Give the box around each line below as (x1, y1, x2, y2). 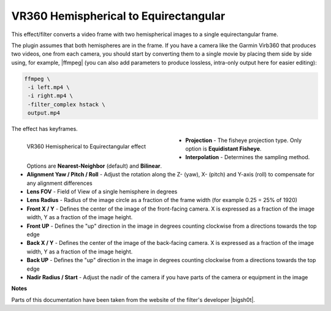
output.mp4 (28, 110, 61, 116)
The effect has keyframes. (11, 126, 78, 133)
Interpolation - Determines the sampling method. (185, 154, 310, 161)
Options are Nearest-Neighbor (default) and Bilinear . (26, 162, 162, 170)
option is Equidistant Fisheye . (185, 145, 262, 152)
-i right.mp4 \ (28, 92, 74, 99)
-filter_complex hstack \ (28, 101, 105, 108)
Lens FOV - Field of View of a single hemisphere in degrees (26, 187, 178, 195)
